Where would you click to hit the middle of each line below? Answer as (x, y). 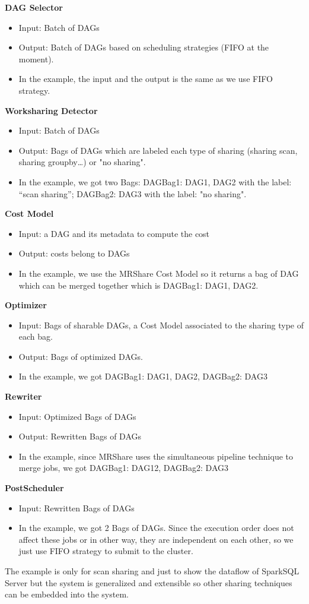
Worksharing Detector (51, 110)
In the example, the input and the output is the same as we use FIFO (146, 79)
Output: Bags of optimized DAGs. (81, 356)
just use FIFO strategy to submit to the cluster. (106, 551)
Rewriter (23, 396)
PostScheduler (34, 488)
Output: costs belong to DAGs (74, 253)
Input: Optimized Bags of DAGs (77, 416)
